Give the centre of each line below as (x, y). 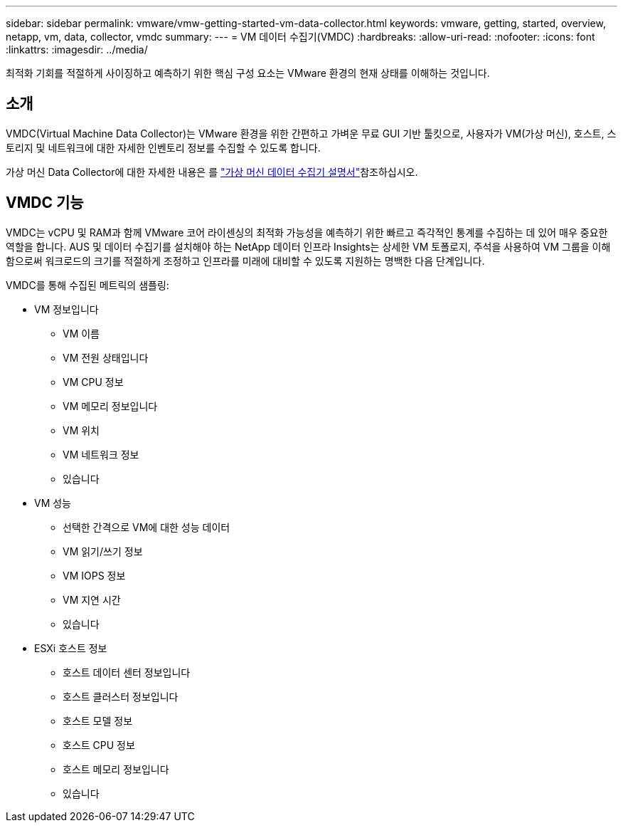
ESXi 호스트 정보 (71, 648)
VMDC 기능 (45, 203)
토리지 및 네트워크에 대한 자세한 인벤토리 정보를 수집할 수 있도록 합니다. (163, 147)
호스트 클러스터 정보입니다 (121, 696)
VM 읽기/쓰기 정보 (103, 551)
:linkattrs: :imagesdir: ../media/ (77, 49)
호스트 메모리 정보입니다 (116, 769)
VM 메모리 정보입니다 (110, 406)
